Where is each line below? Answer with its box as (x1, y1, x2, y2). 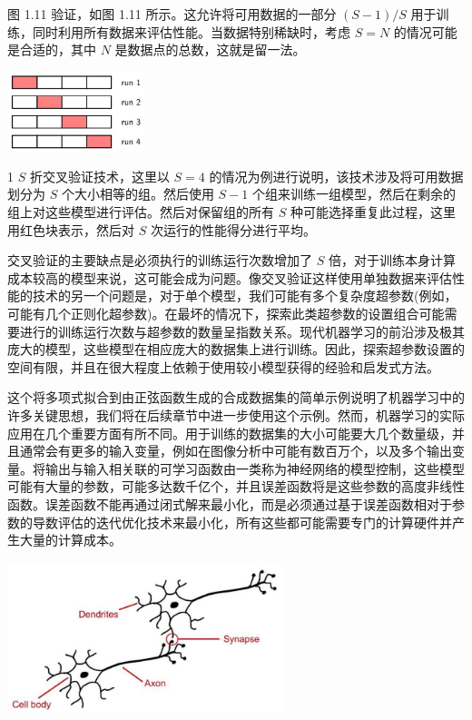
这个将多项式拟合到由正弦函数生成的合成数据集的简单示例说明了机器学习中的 (7, 388, 465, 407)
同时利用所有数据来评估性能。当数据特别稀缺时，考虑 (32, 22, 350, 41)
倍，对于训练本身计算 (328, 251, 456, 270)
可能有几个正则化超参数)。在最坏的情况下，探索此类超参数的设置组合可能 (7, 304, 445, 323)
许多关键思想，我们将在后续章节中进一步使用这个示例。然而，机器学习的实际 (7, 406, 465, 425)
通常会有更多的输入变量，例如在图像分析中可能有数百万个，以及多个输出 (19, 441, 452, 460)
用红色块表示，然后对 (7, 220, 134, 239)
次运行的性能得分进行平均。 (150, 220, 316, 239)
